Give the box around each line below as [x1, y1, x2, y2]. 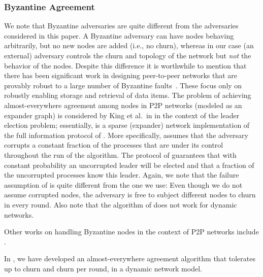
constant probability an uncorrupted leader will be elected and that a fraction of [4, 159, 254, 170]
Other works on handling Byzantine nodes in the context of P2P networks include [4, 226, 259, 237]
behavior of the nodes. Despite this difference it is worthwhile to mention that [4, 60, 247, 71]
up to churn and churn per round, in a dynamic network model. [4, 263, 202, 273]
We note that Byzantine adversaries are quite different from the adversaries [4, 20, 239, 31]
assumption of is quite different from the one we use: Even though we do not [4, 179, 243, 190]
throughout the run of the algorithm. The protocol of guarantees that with [4, 149, 237, 160]
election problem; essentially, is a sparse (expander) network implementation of [4, 120, 250, 130]
